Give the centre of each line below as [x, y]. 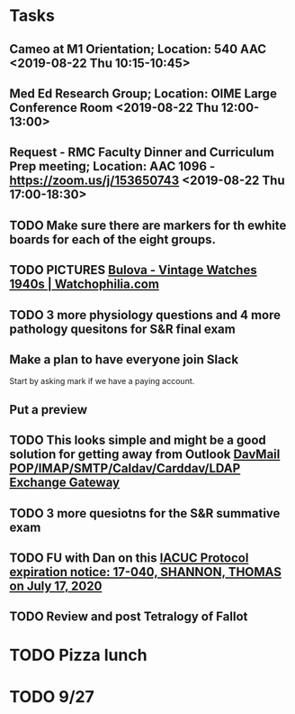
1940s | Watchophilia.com [85, 284]
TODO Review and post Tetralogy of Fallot [129, 617]
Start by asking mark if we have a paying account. [102, 381]
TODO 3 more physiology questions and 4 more [145, 315]
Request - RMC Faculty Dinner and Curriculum [142, 153]
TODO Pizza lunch [78, 655]
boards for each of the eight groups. [113, 239]
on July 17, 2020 [56, 586]
